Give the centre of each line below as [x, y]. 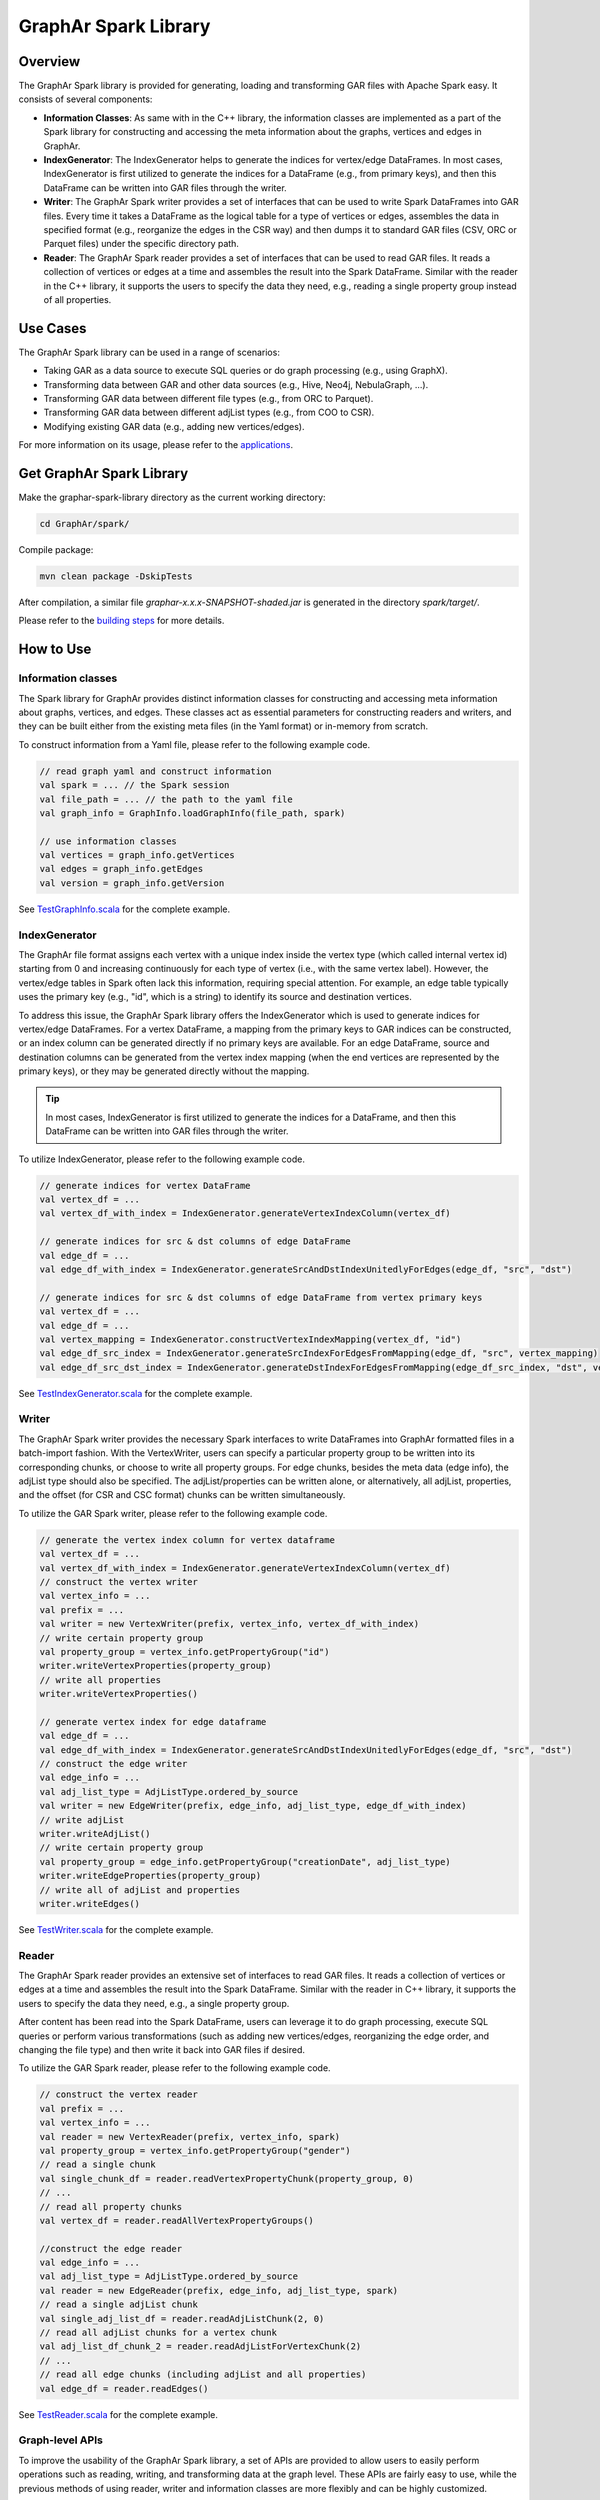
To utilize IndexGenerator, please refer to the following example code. [161, 1159]
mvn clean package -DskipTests [116, 576]
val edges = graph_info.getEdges [121, 869]
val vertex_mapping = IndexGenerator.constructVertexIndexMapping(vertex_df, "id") [250, 1339]
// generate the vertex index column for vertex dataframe [187, 1539]
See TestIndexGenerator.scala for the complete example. [135, 1393]
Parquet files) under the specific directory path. [141, 244]
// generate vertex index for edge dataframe [153, 1721]
